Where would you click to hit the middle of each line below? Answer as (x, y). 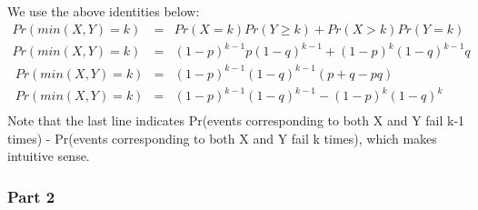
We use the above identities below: (104, 11)
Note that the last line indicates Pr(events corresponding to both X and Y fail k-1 (236, 120)
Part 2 (31, 196)
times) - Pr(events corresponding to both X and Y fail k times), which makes (222, 138)
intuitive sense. (49, 156)
